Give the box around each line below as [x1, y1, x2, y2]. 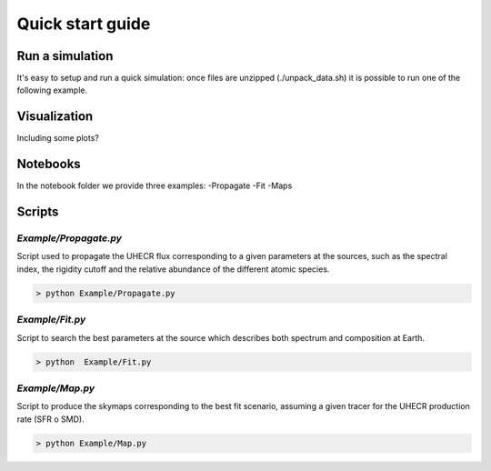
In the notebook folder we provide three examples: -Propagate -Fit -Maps [16, 180, 293, 191]
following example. [16, 85, 88, 95]
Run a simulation [16, 48, 114, 64]
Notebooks [16, 156, 81, 172]
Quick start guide [16, 14, 151, 34]
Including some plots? [16, 133, 99, 144]
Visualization [16, 109, 94, 125]
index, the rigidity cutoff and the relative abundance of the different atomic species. [16, 264, 330, 275]
